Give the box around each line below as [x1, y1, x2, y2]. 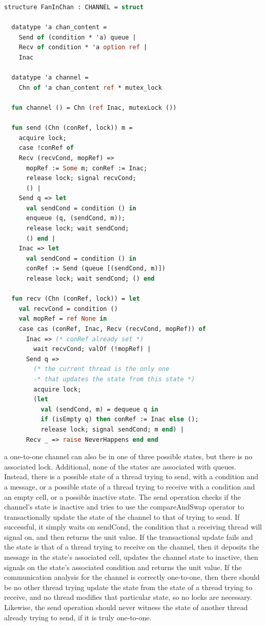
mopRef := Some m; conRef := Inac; [26, 164, 148, 172]
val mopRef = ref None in [18, 315, 107, 323]
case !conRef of [18, 144, 74, 152]
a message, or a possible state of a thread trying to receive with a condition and [4, 481, 255, 492]
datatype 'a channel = [11, 74, 89, 82]
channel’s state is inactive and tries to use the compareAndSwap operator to [4, 501, 244, 512]
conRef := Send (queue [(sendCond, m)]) [26, 265, 166, 272]
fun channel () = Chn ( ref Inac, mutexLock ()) [11, 104, 177, 111]
